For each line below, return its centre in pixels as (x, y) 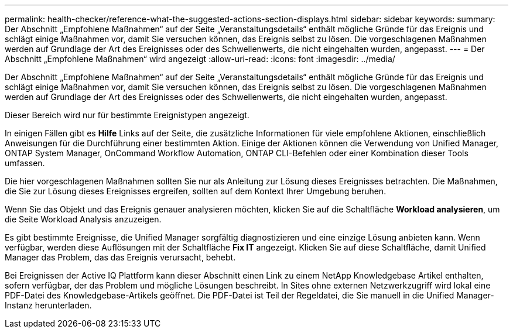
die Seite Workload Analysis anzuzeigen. (83, 219)
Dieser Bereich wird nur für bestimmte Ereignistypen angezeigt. (127, 115)
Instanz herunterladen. (48, 305)
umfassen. (25, 163)
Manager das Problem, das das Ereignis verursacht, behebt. (120, 257)
